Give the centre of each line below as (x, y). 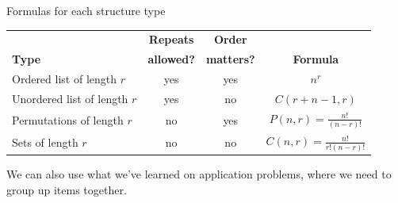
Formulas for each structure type (86, 10)
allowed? (171, 59)
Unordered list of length (70, 98)
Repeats (171, 39)
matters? (230, 59)
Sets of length (45, 142)
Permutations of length (68, 119)
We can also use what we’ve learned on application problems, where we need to (199, 174)
